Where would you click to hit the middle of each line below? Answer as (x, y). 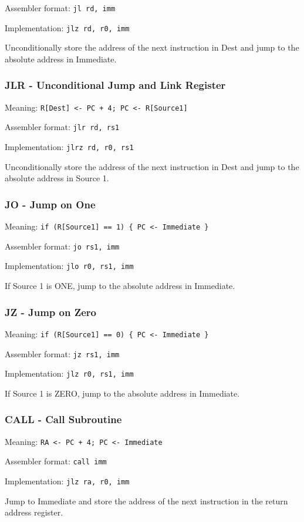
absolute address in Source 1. (57, 178)
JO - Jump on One (50, 204)
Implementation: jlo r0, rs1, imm (69, 266)
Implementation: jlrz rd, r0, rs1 (69, 147)
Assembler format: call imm (56, 461)
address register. (34, 512)
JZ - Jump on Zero (50, 312)
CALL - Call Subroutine (63, 419)
